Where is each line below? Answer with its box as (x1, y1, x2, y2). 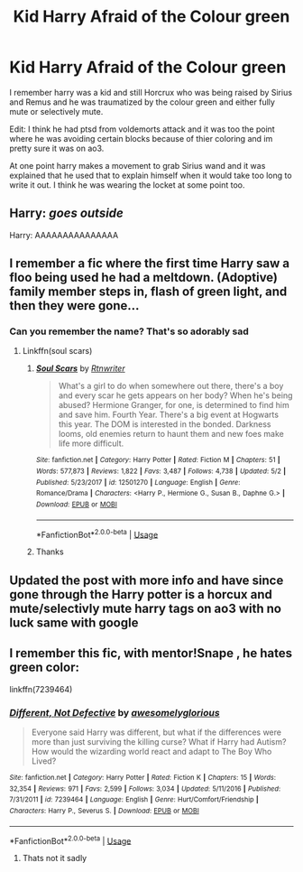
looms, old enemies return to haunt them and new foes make (58, 429, 284, 440)
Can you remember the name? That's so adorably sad (9, 325, 250, 338)
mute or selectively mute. (9, 106, 104, 116)
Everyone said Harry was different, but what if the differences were (31, 727, 282, 737)
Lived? (31, 756, 57, 766)
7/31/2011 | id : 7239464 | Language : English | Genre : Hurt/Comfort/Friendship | (9, 795, 259, 804)
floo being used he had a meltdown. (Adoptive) (9, 270, 278, 285)
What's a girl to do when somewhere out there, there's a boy (58, 381, 284, 392)
